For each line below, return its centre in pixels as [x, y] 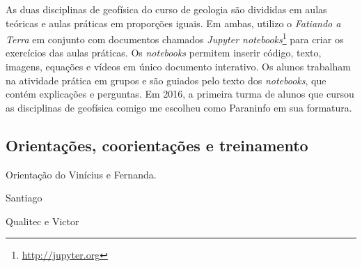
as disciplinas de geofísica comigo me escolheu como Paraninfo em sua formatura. [179, 107]
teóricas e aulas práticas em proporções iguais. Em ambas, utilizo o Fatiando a [173, 23]
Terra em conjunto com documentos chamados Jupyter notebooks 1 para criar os [175, 38]
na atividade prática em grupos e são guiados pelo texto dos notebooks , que [166, 80]
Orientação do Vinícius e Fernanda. [81, 174]
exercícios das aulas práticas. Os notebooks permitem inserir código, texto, [164, 53]
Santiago [24, 198]
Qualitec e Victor [42, 221]
